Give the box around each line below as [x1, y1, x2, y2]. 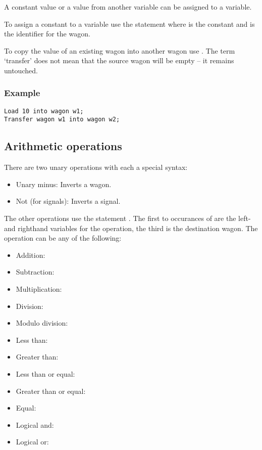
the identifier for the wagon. [4, 28, 90, 39]
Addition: [16, 249, 45, 260]
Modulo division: [16, 318, 68, 328]
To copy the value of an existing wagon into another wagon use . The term [4, 45, 235, 56]
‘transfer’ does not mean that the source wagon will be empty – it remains [4, 55, 234, 66]
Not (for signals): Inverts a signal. [16, 196, 121, 206]
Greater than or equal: [16, 385, 86, 396]
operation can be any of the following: [4, 233, 122, 243]
